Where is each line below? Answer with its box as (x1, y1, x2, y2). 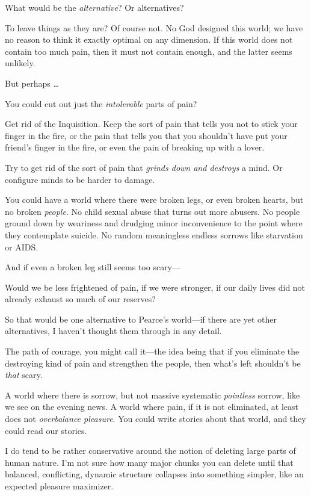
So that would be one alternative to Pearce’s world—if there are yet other (5, 312, 277, 325)
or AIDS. (5, 240, 38, 253)
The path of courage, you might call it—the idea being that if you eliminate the (5, 345, 300, 358)
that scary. (5, 368, 43, 381)
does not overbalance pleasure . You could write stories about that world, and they (5, 412, 306, 425)
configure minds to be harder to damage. (5, 173, 155, 185)
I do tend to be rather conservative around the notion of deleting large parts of (5, 444, 296, 457)
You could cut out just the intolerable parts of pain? (5, 97, 197, 110)
